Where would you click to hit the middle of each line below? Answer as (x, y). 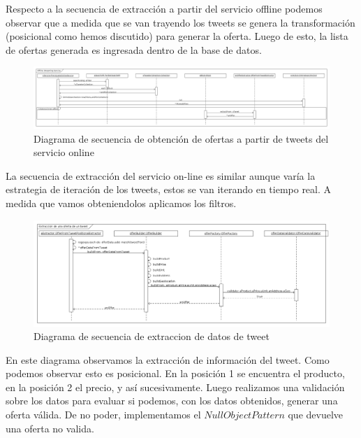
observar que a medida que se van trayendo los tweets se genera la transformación (180, 22)
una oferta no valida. (50, 428)
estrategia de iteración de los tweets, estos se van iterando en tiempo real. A (169, 189)
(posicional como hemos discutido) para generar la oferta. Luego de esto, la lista (177, 36)
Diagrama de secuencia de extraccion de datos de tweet (152, 336)
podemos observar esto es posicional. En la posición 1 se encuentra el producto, (175, 373)
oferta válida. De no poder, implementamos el (103, 415)
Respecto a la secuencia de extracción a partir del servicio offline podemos (164, 8)
